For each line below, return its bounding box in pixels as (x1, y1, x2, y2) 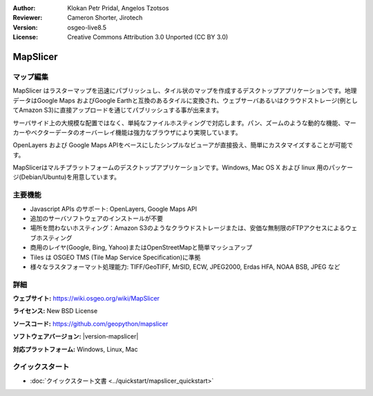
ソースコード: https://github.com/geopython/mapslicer (12, 319, 169, 328)
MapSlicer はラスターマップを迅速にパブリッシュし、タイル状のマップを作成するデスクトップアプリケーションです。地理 (12, 86, 357, 95)
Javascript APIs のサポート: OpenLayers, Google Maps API (30, 205, 197, 213)
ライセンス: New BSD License (12, 307, 98, 315)
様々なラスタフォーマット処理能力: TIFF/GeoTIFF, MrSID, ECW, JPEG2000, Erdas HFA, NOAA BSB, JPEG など (30, 263, 341, 271)
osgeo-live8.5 (67, 23, 107, 31)
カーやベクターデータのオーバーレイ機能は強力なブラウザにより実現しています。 (12, 128, 242, 136)
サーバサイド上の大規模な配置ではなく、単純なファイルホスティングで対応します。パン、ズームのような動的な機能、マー (12, 118, 357, 127)
